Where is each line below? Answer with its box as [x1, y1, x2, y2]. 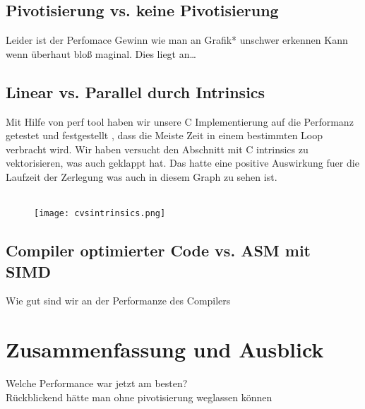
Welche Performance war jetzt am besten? [6, 376, 188, 391]
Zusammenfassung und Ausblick [6, 335, 324, 364]
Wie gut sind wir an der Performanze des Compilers [6, 293, 231, 308]
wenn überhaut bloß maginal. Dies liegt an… [6, 46, 196, 61]
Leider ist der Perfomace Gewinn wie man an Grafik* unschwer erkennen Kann [6, 32, 348, 47]
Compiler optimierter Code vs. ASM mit [6, 239, 311, 261]
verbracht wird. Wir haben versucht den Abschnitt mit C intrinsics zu [6, 141, 309, 156]
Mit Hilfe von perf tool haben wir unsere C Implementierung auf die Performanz [6, 114, 354, 129]
